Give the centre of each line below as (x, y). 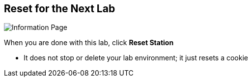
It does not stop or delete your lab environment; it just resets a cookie (136, 58)
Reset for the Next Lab (60, 9)
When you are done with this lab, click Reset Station (89, 43)
